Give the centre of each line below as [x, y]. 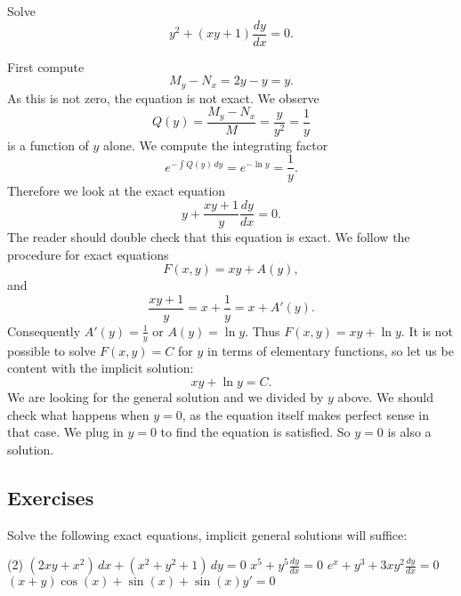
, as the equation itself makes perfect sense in [305, 414]
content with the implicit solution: [101, 368]
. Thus [263, 330]
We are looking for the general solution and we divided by [166, 396]
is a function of [48, 145]
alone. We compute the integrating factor [216, 145]
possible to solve [52, 350]
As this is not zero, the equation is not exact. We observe [163, 97]
